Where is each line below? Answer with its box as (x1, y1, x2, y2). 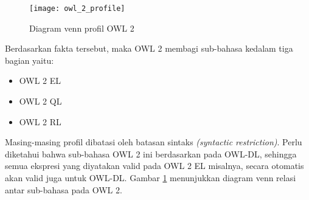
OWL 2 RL (19, 115, 61, 128)
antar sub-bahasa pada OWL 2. (5, 183, 122, 196)
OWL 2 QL (19, 95, 62, 108)
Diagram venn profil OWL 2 (29, 21, 134, 34)
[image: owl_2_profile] (29, 4, 125, 13)
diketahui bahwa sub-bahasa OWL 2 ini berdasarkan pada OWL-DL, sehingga (5, 147, 297, 160)
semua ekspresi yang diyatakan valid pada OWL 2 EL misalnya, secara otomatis (5, 159, 304, 172)
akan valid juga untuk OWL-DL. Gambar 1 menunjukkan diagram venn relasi (5, 171, 296, 184)
